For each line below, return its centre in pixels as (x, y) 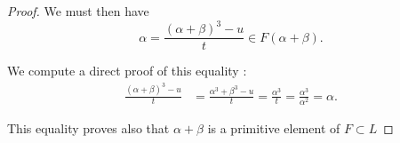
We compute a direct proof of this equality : (127, 71)
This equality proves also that (88, 127)
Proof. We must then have (78, 11)
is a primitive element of (274, 127)
